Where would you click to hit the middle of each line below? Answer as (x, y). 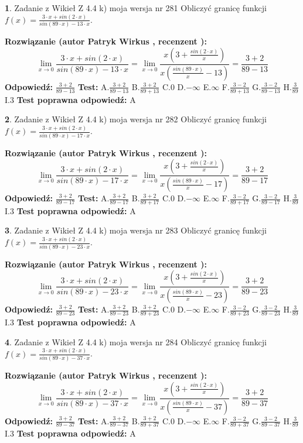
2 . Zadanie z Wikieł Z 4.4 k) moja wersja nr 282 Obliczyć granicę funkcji (136, 119)
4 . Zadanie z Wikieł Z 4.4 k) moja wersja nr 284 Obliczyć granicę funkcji (136, 341)
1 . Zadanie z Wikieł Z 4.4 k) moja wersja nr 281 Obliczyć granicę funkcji (136, 8)
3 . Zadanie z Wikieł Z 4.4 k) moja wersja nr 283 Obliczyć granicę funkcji (136, 230)
